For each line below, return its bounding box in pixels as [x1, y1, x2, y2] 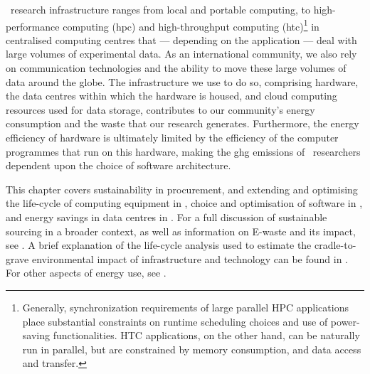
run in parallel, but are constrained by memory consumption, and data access [22, 341, 361, 356]
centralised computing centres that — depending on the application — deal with [6, 32, 357, 47]
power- [330, 314, 360, 328]
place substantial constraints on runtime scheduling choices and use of [22, 314, 328, 328]
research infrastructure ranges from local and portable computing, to [10, 2, 310, 16]
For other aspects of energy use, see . [6, 265, 166, 280]
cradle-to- [314, 237, 356, 252]
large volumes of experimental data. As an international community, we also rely [6, 46, 357, 61]
